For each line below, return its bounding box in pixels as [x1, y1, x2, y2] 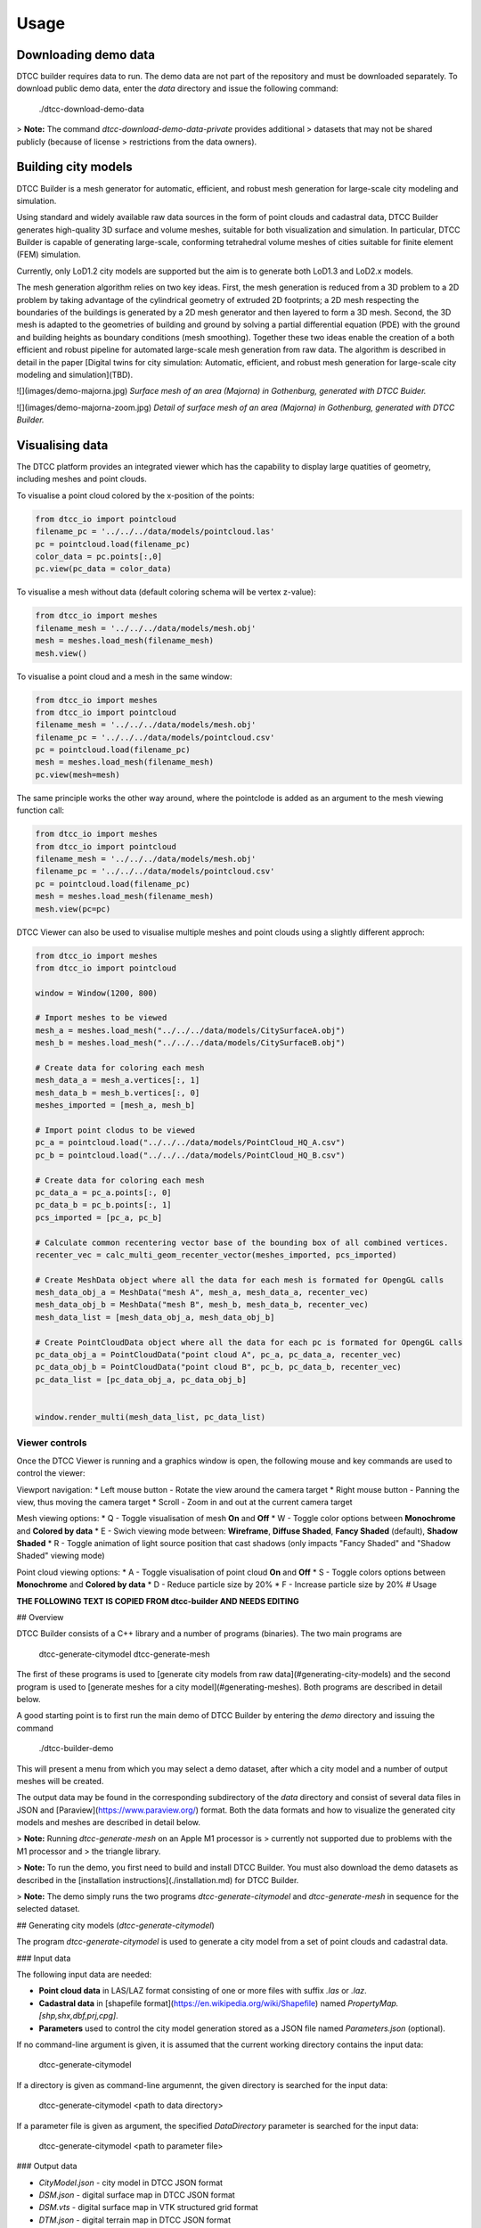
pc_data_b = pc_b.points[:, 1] [35, 1200, 173, 1210]
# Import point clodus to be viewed [35, 1126, 196, 1135]
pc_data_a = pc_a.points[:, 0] [35, 1187, 173, 1198]
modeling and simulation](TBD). [16, 370, 134, 380]
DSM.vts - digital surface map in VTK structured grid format [38, 2202, 258, 2213]
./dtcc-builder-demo [38, 1743, 114, 1754]
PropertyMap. [347, 1997, 399, 2009]
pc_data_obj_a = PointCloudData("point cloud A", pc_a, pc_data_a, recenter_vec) [35, 1350, 403, 1360]
